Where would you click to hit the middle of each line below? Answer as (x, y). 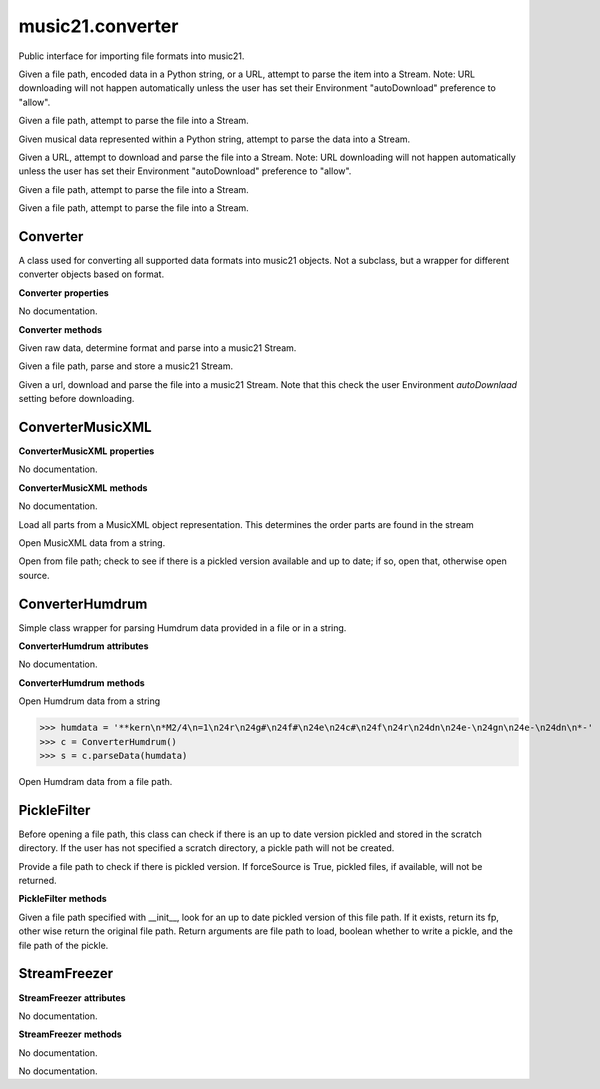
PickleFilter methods (62, 899)
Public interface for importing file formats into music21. (131, 56)
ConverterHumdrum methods (81, 682)
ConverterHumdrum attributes (83, 646)
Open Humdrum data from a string (89, 701)
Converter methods (60, 329)
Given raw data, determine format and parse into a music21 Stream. (157, 347)
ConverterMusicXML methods (83, 487)
